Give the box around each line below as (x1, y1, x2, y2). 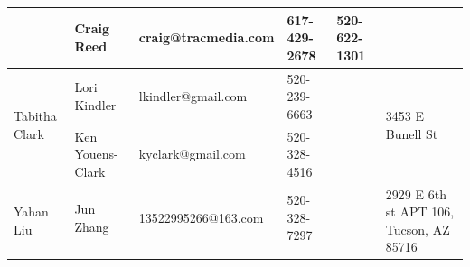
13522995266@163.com (138, 207, 264, 226)
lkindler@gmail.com (138, 87, 248, 106)
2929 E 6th (385, 184, 446, 203)
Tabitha (14, 106, 57, 125)
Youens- (74, 144, 118, 163)
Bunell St (385, 124, 438, 143)
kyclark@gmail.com (138, 144, 246, 163)
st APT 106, (385, 202, 455, 221)
